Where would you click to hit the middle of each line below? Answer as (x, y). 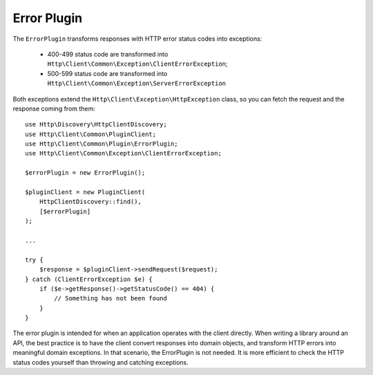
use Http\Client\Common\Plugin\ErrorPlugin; (102, 144)
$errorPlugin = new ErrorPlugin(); (85, 173)
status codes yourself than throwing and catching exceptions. (101, 362)
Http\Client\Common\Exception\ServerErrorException (137, 84)
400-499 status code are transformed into (108, 54)
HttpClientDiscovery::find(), (90, 202)
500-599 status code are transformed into (107, 73)
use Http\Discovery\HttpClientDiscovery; (96, 125)
